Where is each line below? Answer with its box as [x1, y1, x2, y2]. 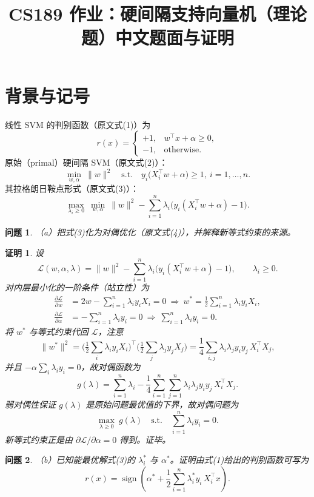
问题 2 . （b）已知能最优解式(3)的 [5, 453, 136, 466]
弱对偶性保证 [5, 398, 56, 411]
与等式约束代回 [28, 325, 89, 337]
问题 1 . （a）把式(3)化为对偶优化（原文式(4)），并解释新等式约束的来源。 [5, 226, 296, 238]
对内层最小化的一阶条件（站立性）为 [5, 281, 149, 294]
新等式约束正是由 [5, 433, 73, 445]
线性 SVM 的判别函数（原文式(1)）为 [5, 118, 151, 130]
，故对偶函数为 [81, 360, 141, 373]
